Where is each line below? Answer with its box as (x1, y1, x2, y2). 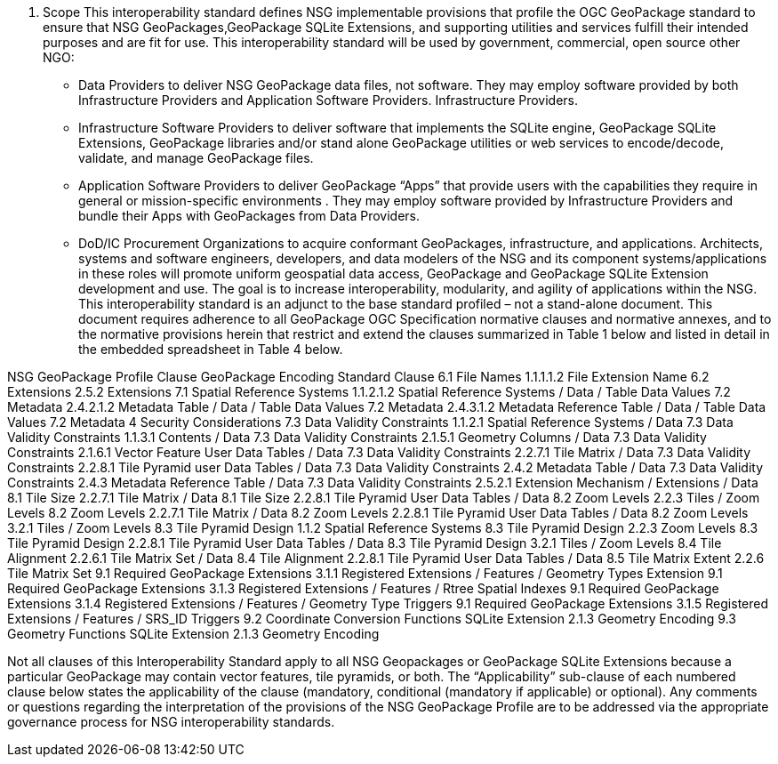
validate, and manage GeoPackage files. (78, 150, 314, 165)
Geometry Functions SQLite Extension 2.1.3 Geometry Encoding (7, 626, 380, 641)
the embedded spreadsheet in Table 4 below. (78, 342, 343, 357)
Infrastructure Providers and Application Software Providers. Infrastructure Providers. (78, 92, 579, 108)
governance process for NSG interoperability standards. (7, 714, 335, 729)
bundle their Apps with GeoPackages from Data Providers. (78, 208, 421, 223)
